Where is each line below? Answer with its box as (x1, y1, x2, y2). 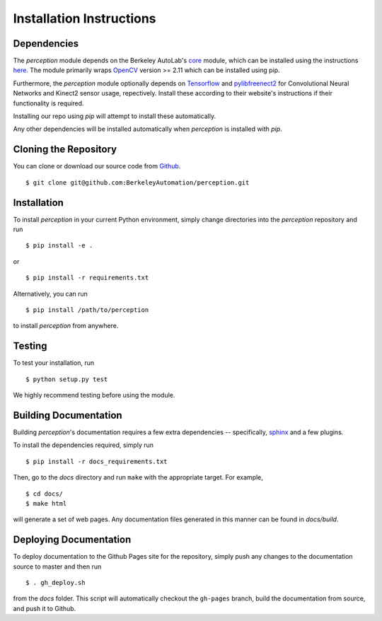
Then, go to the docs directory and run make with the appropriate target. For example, (13, 473, 263, 482)
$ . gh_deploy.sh (25, 579, 86, 586)
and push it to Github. (13, 604, 76, 613)
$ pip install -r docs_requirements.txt (25, 457, 168, 465)
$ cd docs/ (25, 489, 64, 498)
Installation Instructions (13, 11, 156, 26)
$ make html (25, 499, 67, 507)
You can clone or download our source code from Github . (13, 162, 181, 170)
